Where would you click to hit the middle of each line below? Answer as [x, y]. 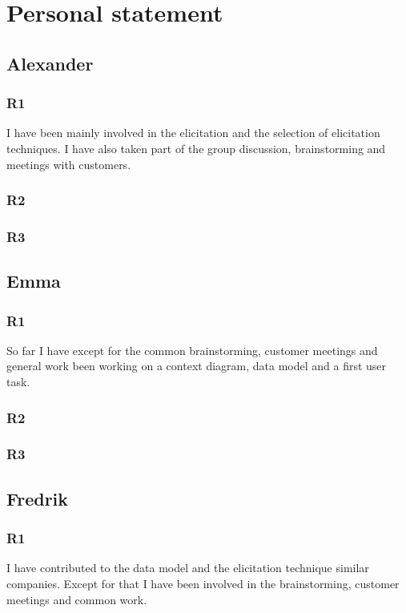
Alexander [50, 63]
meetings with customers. [69, 164]
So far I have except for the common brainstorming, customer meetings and [192, 350]
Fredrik [38, 498]
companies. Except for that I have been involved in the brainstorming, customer [203, 583]
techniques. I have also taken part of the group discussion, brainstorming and [196, 148]
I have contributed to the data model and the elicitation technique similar [188, 568]
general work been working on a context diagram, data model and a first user [197, 366]
